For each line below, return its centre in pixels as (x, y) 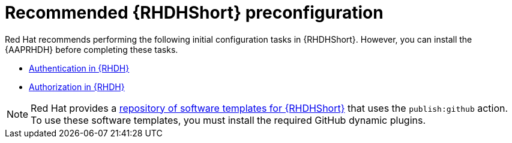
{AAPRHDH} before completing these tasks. (92, 49)
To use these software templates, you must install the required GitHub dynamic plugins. (228, 120)
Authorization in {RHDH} (77, 87)
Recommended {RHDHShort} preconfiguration (194, 13)
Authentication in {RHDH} (79, 68)
